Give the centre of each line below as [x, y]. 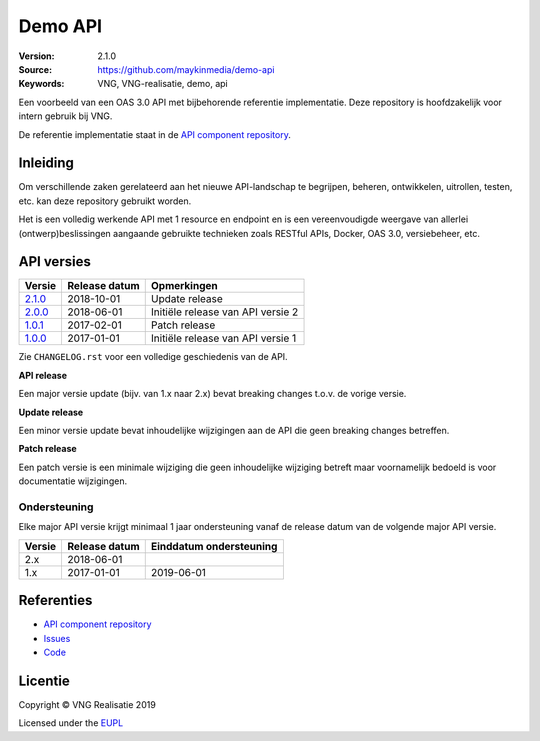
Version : [36, 56]
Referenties [55, 600]
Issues [57, 638]
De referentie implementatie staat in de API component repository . [155, 134]
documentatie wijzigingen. [73, 481]
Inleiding [46, 163]
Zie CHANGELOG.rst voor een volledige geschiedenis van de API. [153, 357]
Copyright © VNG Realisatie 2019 [87, 704]
